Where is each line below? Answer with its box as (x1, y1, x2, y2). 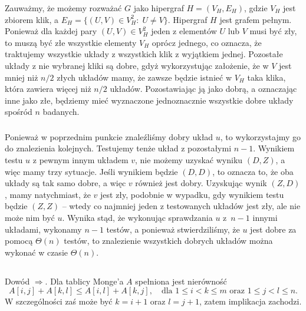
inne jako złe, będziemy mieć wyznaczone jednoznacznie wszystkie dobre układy (5, 94, 294, 106)
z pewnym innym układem (32, 154, 129, 166)
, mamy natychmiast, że (5, 188, 91, 200)
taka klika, (247, 71, 286, 83)
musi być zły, (249, 25, 297, 37)
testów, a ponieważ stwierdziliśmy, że (106, 223, 240, 235)
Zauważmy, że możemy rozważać (5, 2, 122, 14)
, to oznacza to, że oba (212, 165, 294, 177)
